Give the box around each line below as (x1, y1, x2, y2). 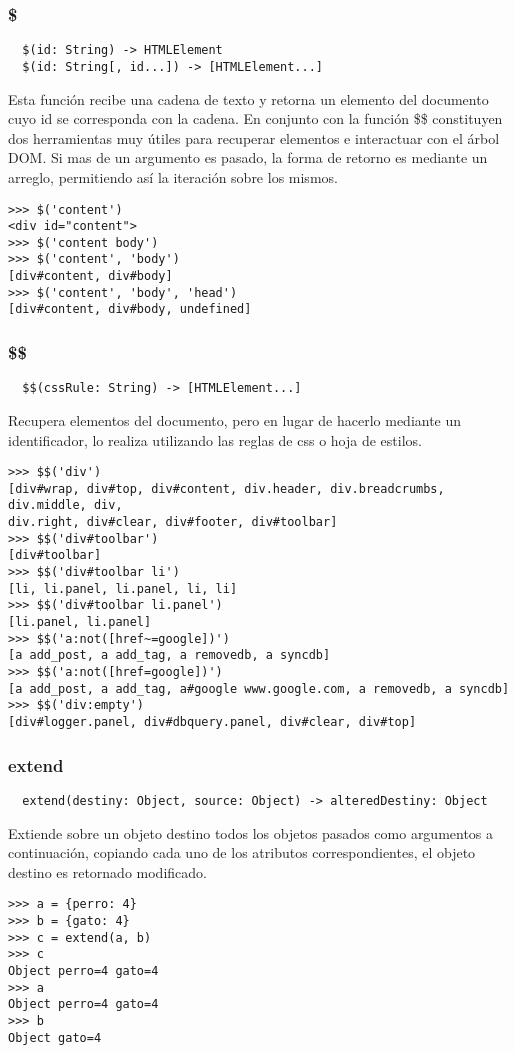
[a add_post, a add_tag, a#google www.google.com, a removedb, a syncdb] (8, 681, 510, 696)
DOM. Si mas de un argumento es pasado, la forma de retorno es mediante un (8, 147, 488, 168)
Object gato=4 (8, 1030, 102, 1045)
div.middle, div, (8, 498, 123, 513)
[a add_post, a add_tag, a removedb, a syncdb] (8, 648, 331, 663)
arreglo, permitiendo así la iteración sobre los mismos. (8, 166, 338, 187)
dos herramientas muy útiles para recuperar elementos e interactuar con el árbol (8, 127, 500, 148)
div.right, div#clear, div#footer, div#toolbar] (8, 515, 338, 530)
